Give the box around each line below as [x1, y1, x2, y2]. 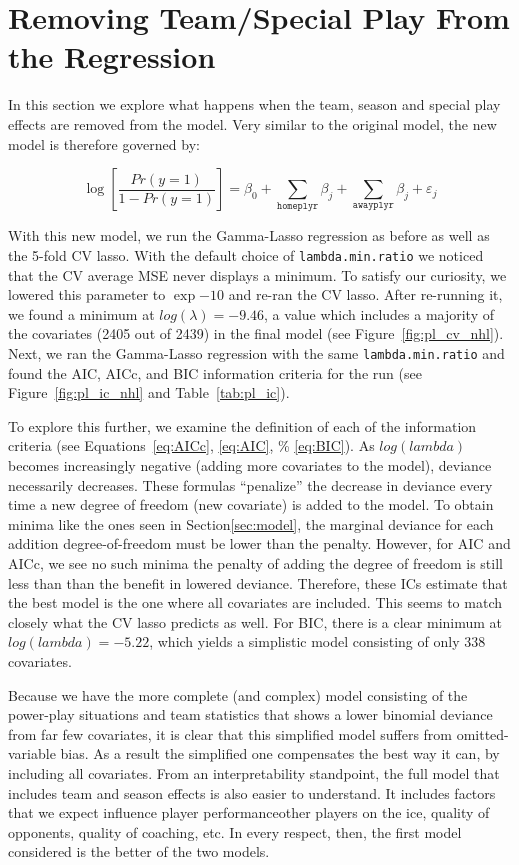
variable [8, 743, 56, 764]
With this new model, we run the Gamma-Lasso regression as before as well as [8, 225, 490, 246]
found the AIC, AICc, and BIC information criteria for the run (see [8, 362, 422, 383]
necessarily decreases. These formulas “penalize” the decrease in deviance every [8, 474, 493, 495]
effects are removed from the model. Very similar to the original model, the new [8, 113, 497, 134]
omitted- [456, 723, 509, 744]
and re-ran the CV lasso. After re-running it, [228, 284, 503, 305]
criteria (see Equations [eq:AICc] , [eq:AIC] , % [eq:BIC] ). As [8, 435, 375, 456]
